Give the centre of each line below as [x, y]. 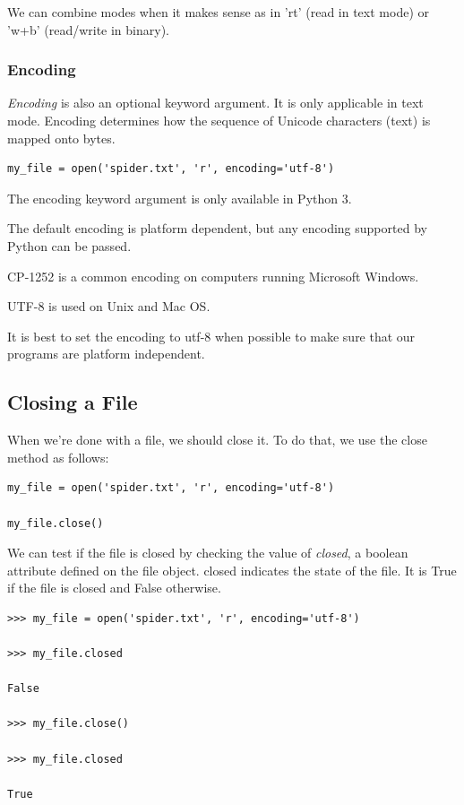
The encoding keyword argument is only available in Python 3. [180, 198]
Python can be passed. [69, 245]
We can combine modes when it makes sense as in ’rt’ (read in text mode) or [218, 12]
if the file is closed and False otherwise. [114, 588]
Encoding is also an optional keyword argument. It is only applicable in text [215, 103]
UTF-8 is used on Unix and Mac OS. [109, 306]
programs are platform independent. [106, 354]
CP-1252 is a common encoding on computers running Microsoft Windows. [213, 276]
